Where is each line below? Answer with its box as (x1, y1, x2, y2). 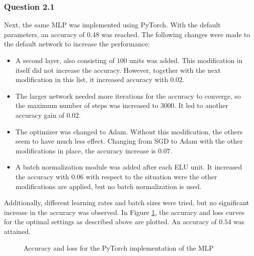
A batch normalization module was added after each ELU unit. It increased (15, 162, 242, 172)
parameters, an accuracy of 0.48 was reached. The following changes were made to (4, 29, 250, 39)
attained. (4, 226, 31, 236)
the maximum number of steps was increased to (15, 100, 159, 110)
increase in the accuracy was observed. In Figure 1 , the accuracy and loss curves (4, 207, 245, 217)
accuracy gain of (15, 109, 65, 120)
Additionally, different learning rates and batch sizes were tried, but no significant (4, 197, 250, 208)
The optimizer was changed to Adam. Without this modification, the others (15, 126, 243, 136)
